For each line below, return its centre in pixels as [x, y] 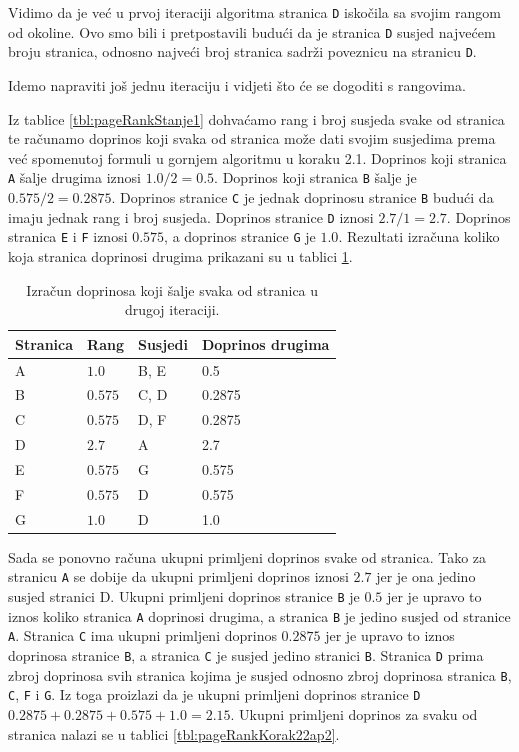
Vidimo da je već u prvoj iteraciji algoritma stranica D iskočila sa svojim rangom [255, 12]
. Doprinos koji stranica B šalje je [315, 177]
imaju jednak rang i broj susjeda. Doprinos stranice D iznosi [191, 216]
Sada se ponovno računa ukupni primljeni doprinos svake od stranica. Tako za [247, 556]
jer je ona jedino [426, 576]
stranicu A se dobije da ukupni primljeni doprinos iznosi [178, 576]
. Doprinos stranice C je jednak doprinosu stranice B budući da [302, 197]
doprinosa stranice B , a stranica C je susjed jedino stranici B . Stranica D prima [246, 654]
